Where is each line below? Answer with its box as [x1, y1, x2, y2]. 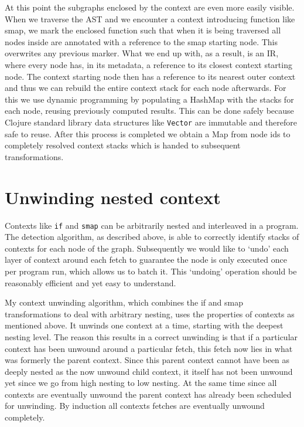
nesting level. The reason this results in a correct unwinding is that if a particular [5, 330, 298, 343]
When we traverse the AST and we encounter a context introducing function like [5, 12, 295, 25]
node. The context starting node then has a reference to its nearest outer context [5, 70, 296, 82]
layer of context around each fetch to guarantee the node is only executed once [5, 253, 287, 266]
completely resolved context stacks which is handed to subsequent [5, 139, 241, 151]
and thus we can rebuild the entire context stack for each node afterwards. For [5, 82, 286, 94]
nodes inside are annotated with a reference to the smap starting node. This [5, 35, 278, 48]
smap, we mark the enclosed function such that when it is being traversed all [5, 24, 281, 36]
